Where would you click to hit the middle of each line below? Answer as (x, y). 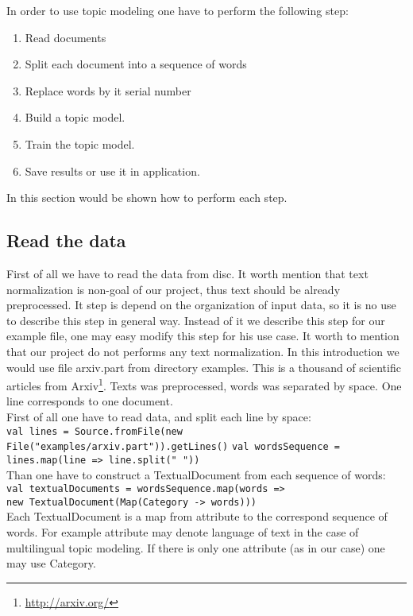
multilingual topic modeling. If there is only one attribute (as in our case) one (196, 547)
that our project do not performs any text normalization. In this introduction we (203, 351)
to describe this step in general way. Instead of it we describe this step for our (196, 320)
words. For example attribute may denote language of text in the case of (183, 532)
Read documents (66, 37)
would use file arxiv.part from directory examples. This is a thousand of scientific (204, 367)
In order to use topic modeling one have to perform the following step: (178, 10)
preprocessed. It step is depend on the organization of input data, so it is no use (201, 305)
